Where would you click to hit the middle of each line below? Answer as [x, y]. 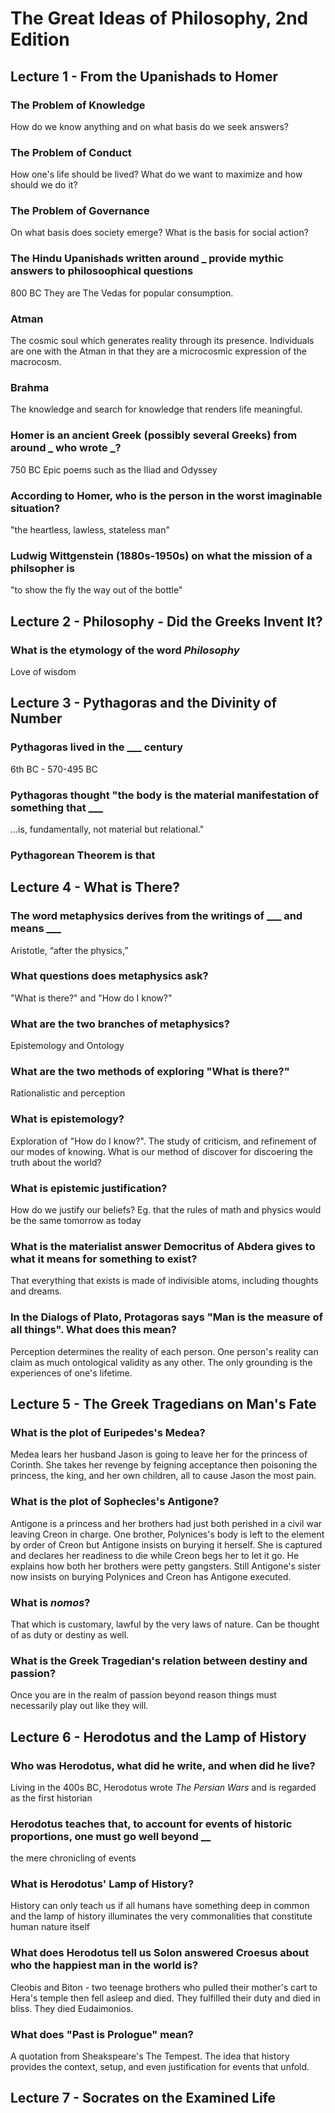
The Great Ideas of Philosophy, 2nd [159, 18]
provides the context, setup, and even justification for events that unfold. [160, 2067]
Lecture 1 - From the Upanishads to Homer [144, 76]
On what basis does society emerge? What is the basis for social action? [159, 233]
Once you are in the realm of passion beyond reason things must [143, 1695]
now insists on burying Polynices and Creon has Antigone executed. [151, 1576]
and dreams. [36, 1291]
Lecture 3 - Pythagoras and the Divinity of [143, 703]
